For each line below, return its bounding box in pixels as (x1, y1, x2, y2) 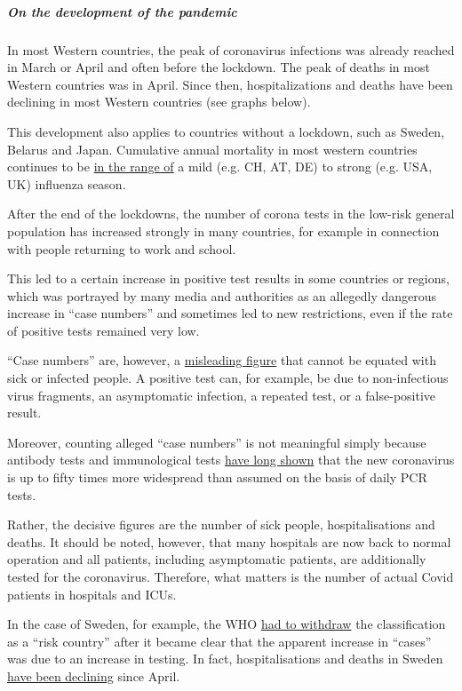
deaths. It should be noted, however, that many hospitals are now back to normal (7, 532, 451, 551)
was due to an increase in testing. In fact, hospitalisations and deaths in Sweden (7, 649, 443, 668)
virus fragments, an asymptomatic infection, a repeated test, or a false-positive (7, 385, 436, 404)
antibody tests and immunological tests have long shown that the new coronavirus (7, 450, 455, 469)
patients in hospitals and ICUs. (7, 584, 177, 603)
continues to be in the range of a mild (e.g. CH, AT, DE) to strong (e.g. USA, (7, 157, 433, 176)
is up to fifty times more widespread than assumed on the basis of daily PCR (7, 468, 427, 487)
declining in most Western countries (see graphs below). (7, 92, 311, 111)
